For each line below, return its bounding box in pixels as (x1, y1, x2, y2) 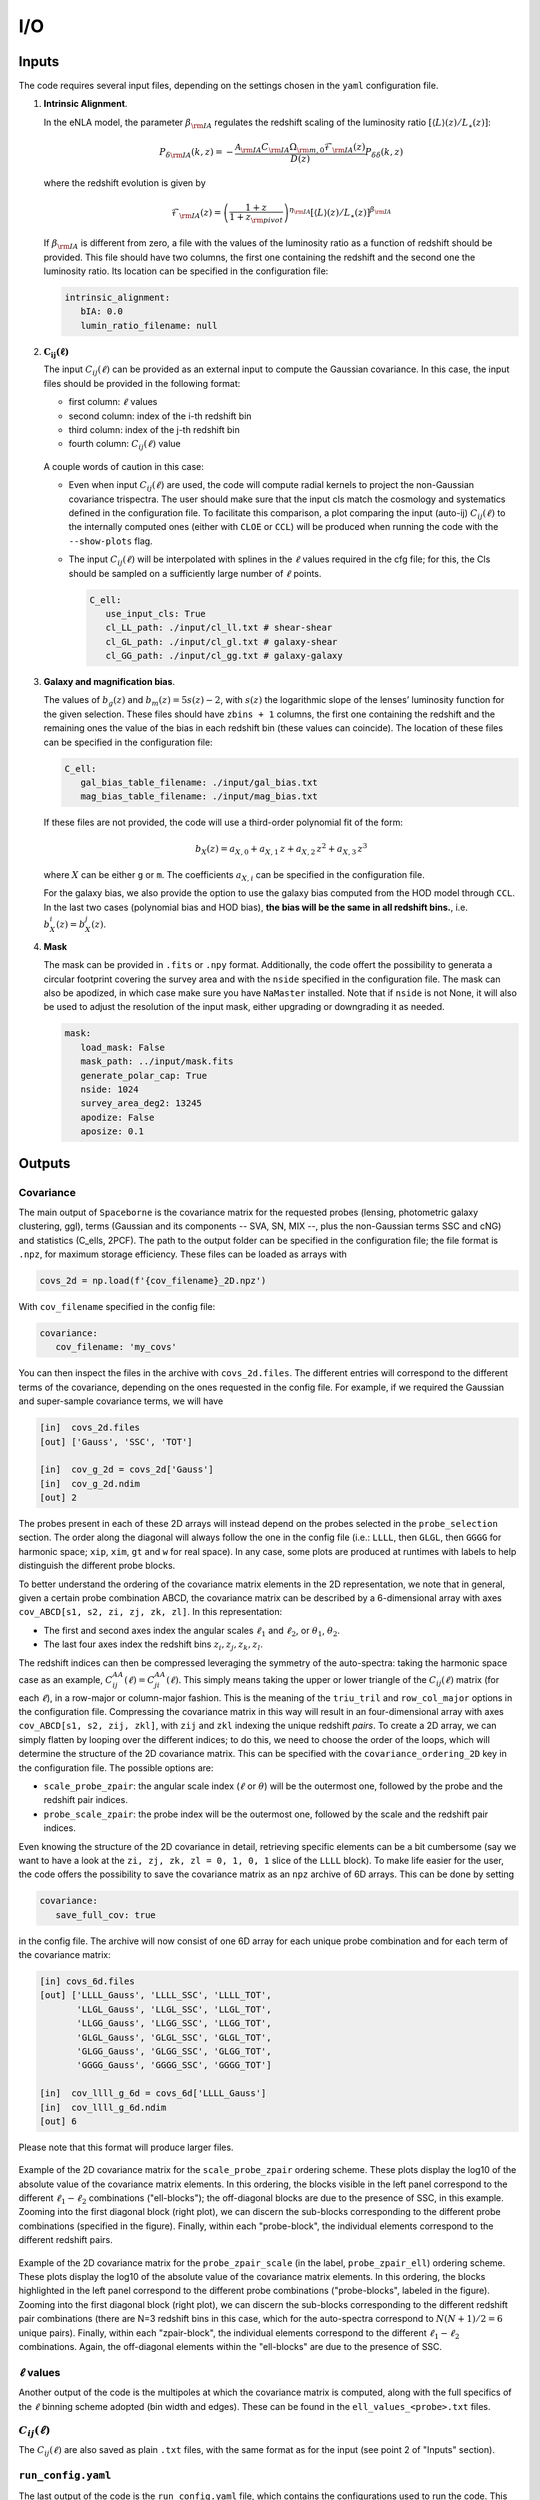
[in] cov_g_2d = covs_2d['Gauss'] (39, 1464, 214, 1475)
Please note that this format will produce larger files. (18, 2141, 234, 2153)
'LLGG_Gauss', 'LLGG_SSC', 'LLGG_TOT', (76, 2018, 272, 2029)
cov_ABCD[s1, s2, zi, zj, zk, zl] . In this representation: (18, 1606, 283, 1618)
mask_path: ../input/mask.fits (80, 1056, 234, 1067)
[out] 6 (39, 2115, 77, 2127)
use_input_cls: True (105, 608, 207, 619)
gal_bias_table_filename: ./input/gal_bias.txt (80, 776, 319, 788)
